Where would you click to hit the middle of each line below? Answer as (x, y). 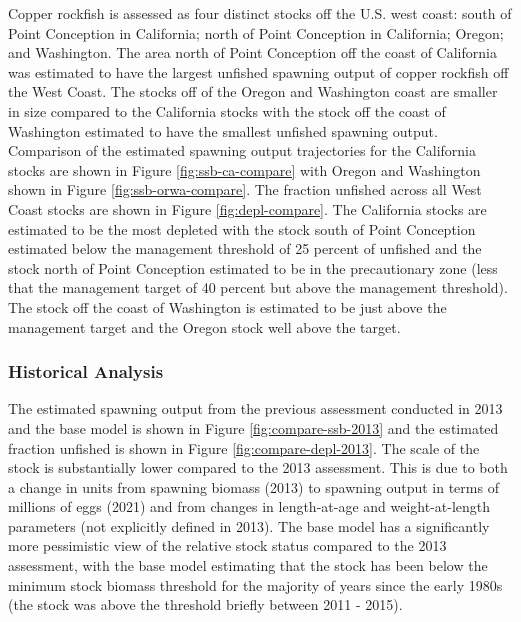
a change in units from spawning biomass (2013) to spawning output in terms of (253, 486)
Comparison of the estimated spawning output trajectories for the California (242, 150)
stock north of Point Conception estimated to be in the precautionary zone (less (253, 267)
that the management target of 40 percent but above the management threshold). (258, 287)
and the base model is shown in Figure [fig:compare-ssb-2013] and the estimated (253, 427)
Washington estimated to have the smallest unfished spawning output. (223, 130)
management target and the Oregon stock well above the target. (204, 326)
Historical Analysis (86, 371)
